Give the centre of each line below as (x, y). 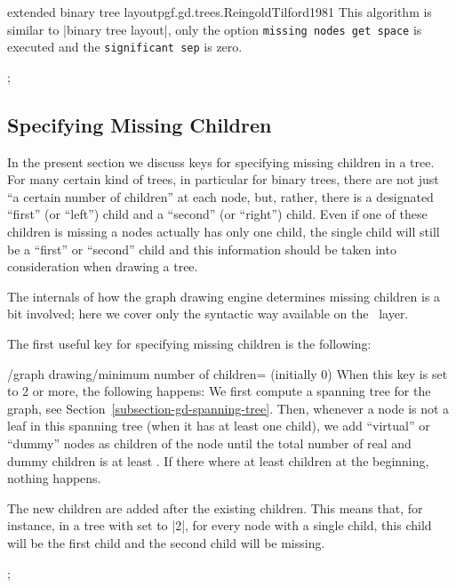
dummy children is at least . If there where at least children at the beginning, (218, 460)
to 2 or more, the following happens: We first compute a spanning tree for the (219, 391)
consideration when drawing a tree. (103, 266)
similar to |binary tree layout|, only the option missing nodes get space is (215, 29)
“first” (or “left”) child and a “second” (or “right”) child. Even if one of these (217, 214)
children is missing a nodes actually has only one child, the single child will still (224, 232)
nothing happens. (54, 478)
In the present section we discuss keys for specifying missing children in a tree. (221, 161)
